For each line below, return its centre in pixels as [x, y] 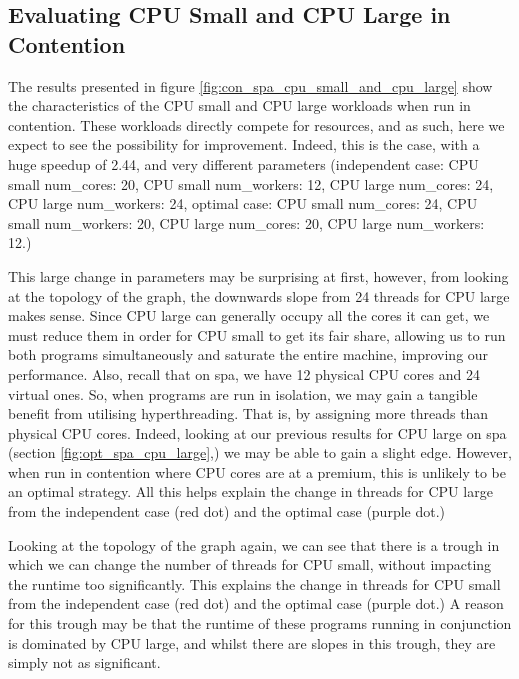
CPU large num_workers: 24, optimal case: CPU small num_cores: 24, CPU [243, 203]
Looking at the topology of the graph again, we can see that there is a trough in [254, 544]
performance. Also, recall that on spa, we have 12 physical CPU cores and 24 [244, 373]
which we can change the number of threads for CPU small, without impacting [250, 564]
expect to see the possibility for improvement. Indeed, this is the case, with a [244, 144]
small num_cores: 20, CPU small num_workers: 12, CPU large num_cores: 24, [251, 183]
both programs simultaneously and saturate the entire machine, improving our [248, 354]
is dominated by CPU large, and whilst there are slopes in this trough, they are [252, 642]
